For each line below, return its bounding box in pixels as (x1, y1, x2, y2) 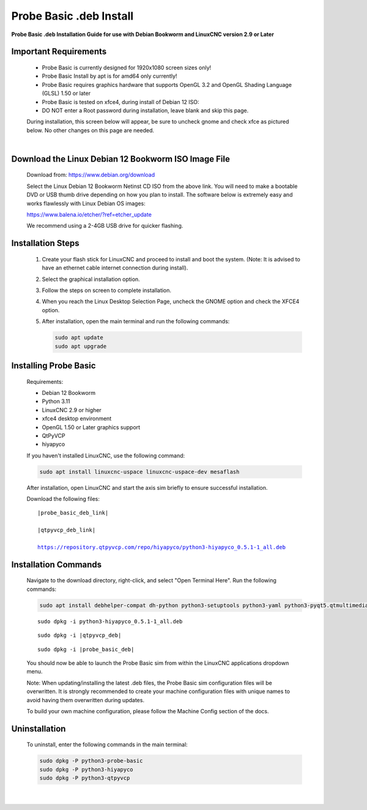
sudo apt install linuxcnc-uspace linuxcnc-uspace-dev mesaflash (39, 468, 240, 475)
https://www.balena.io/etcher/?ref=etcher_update (26, 211, 152, 219)
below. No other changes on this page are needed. (26, 126, 155, 134)
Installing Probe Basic (11, 360, 96, 370)
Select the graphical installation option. (42, 276, 140, 283)
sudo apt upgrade (54, 343, 107, 350)
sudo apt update (54, 334, 104, 341)
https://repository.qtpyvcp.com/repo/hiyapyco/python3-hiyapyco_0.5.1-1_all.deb (37, 544, 286, 550)
